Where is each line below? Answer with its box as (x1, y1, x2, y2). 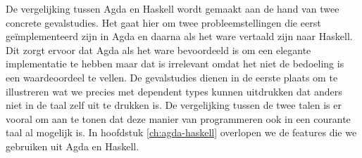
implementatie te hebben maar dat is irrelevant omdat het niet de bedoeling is (6, 56, 344, 71)
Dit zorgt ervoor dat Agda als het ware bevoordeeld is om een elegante (6, 42, 311, 57)
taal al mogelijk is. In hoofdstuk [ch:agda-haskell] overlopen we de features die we (6, 125, 357, 140)
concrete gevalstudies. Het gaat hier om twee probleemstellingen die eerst (6, 15, 321, 29)
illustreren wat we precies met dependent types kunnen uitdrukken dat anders (6, 84, 342, 98)
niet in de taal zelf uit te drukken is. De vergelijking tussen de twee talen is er (6, 98, 342, 112)
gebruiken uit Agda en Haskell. (6, 138, 139, 153)
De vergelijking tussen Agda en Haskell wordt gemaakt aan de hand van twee (6, 1, 339, 15)
